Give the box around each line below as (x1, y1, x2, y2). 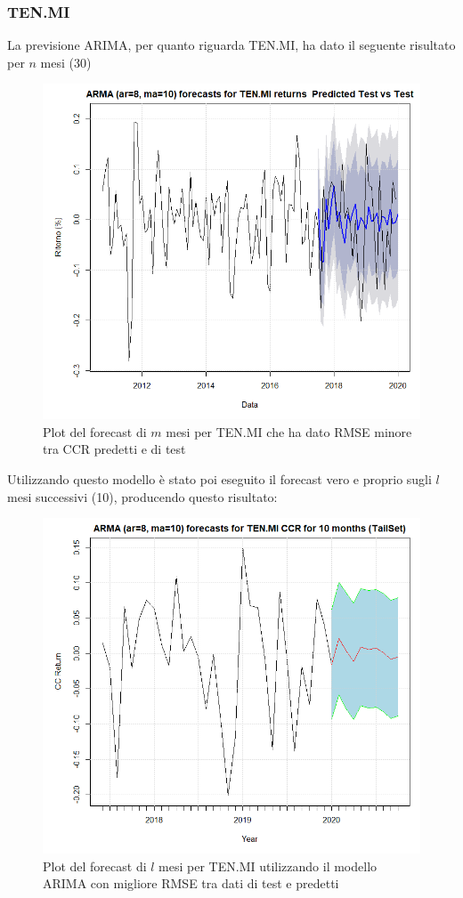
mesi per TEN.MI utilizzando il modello (158, 856, 378, 875)
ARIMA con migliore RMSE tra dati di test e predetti (43, 874, 339, 893)
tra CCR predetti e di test (43, 440, 186, 458)
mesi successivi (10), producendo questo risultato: (7, 487, 278, 506)
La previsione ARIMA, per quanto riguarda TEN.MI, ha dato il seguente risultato (7, 36, 456, 54)
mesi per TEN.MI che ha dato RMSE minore (166, 422, 412, 441)
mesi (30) (40, 53, 92, 71)
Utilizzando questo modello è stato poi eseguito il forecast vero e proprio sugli (7, 470, 432, 488)
